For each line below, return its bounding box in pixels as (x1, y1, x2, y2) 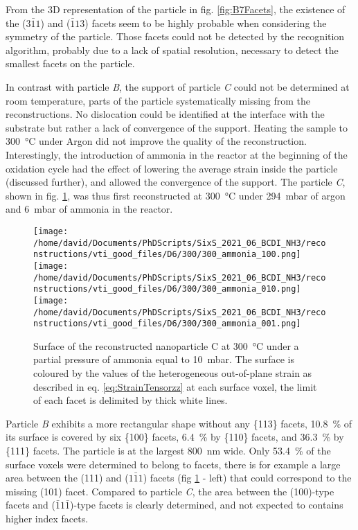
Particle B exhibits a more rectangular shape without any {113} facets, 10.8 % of (6, 416, 352, 430)
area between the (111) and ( (6, 470, 129, 485)
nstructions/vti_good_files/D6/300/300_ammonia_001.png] (33, 319, 301, 329)
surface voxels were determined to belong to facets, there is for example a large (6, 457, 341, 471)
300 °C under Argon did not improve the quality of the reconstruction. (6, 134, 307, 148)
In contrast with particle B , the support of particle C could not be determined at (6, 79, 350, 94)
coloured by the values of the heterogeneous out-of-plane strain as (33, 366, 312, 380)
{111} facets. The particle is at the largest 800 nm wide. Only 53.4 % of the (6, 443, 331, 457)
